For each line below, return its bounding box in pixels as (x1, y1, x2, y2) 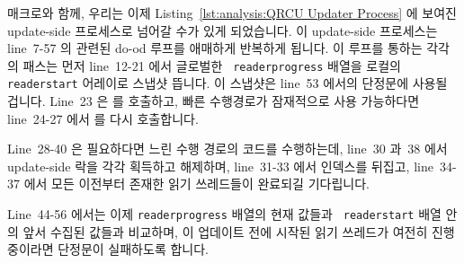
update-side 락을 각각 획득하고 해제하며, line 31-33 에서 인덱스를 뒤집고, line (7, 156, 433, 175)
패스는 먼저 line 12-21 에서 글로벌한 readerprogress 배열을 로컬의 (22, 56, 401, 75)
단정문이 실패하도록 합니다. (58, 240, 209, 259)
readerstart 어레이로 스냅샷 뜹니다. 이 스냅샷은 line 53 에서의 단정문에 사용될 (7, 74, 448, 92)
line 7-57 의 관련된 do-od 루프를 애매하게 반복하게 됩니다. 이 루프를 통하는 (7, 39, 423, 57)
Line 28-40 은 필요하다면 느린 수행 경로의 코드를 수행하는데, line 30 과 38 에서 (7, 139, 448, 158)
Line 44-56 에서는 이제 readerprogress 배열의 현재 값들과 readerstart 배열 (7, 205, 442, 224)
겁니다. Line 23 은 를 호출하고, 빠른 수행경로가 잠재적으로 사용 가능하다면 (7, 92, 420, 110)
